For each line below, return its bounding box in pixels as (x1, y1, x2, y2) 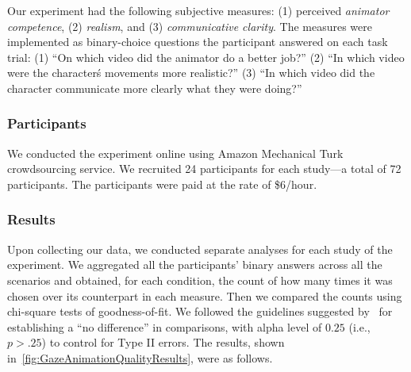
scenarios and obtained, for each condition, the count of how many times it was (7, 271, 393, 288)
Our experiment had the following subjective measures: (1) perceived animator (7, 2, 390, 18)
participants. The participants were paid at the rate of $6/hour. (7, 175, 317, 192)
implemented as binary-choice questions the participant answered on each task (7, 33, 388, 50)
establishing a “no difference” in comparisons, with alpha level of (7, 318, 322, 335)
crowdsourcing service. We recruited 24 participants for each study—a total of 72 (7, 160, 401, 177)
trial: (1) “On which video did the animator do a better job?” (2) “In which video (7, 48, 405, 65)
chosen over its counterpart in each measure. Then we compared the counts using (7, 287, 402, 304)
